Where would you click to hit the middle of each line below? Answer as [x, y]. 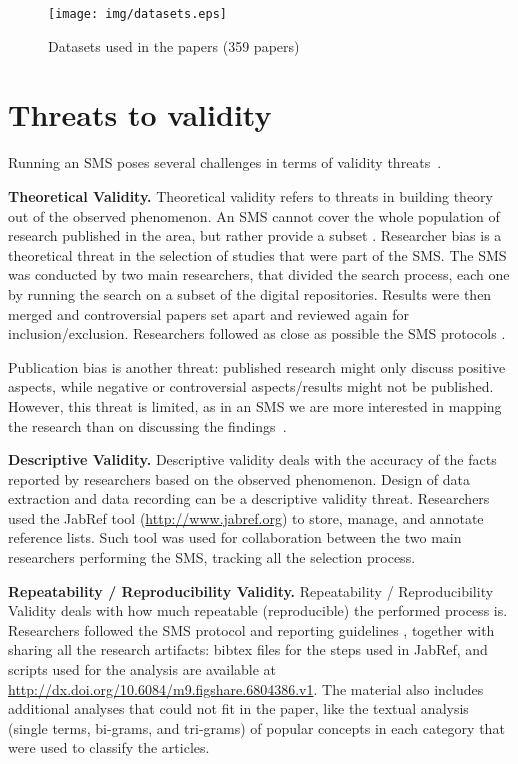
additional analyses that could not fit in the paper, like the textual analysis [238, 708]
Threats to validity [140, 114]
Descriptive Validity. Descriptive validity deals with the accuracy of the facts [252, 459]
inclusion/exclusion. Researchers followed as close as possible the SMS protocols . [257, 333]
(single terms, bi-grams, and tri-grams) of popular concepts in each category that [256, 727]
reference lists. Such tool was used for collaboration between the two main [235, 537]
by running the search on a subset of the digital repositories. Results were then [250, 293]
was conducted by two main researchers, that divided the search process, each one [259, 274]
